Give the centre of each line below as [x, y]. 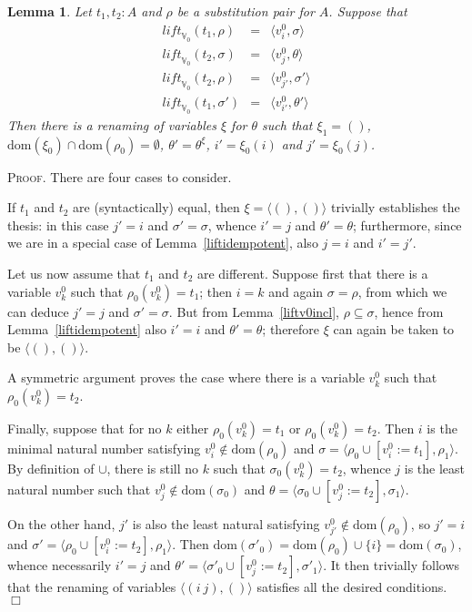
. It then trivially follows [392, 565]
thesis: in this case [58, 224]
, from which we [402, 291]
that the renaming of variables [92, 587]
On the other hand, [61, 523]
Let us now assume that [74, 274]
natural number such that [79, 489]
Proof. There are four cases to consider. [120, 176]
